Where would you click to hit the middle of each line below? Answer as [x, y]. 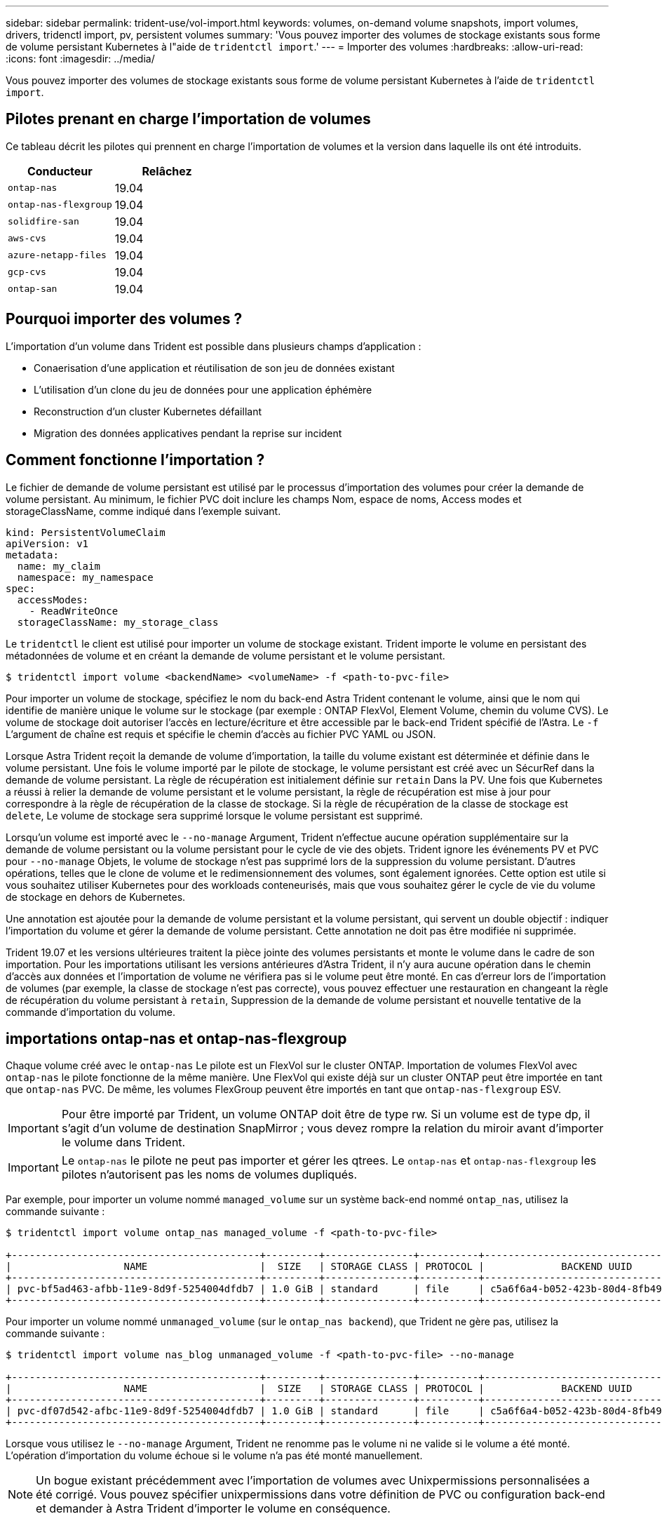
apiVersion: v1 [47, 543]
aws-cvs [27, 239]
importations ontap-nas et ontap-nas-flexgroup [176, 1038]
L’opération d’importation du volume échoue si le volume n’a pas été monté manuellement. [214, 1456]
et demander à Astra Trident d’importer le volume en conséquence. [213, 1509]
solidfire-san [43, 222]
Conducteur [60, 171]
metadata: [32, 555]
